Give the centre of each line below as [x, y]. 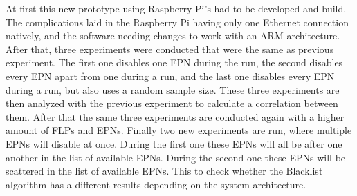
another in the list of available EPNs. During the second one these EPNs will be [176, 157]
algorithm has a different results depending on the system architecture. [156, 184]
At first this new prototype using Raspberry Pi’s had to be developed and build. [176, 8]
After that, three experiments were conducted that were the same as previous [170, 49]
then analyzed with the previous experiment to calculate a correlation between [172, 103]
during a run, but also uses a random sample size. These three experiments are [173, 89]
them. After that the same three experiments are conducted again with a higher [175, 116]
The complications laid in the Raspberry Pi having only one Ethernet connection [177, 22]
